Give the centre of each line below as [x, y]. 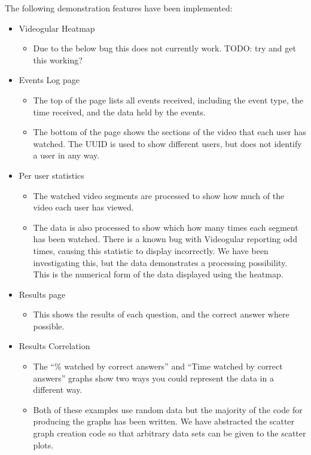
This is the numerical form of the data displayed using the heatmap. [158, 274]
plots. [43, 445]
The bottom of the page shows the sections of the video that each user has [170, 132]
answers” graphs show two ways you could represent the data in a [153, 378]
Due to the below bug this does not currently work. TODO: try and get [164, 48]
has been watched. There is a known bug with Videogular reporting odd [165, 239]
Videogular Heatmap [57, 28]
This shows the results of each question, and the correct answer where [161, 314]
